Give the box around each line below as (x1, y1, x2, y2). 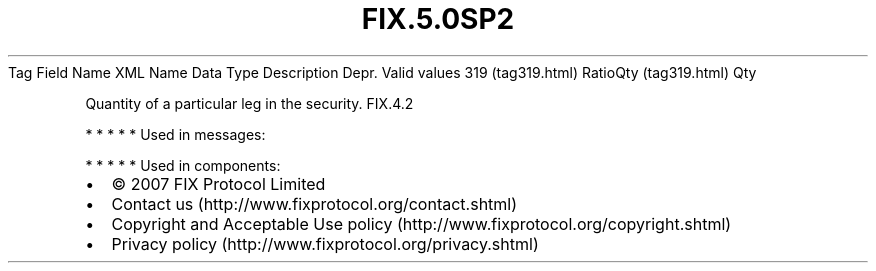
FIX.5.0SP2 (361, 2, 515, 36)
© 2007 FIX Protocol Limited (111, 173, 326, 194)
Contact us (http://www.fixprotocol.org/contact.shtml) (111, 193, 518, 214)
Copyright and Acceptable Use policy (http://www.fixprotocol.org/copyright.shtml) (111, 213, 732, 234)
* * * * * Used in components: (85, 156, 281, 174)
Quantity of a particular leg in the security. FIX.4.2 (85, 94, 414, 112)
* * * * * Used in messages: (85, 125, 266, 143)
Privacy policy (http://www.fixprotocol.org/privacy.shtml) (111, 233, 539, 254)
